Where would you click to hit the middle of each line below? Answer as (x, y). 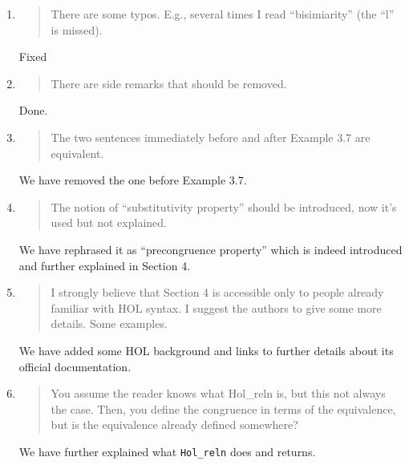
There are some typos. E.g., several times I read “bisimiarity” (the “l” (223, 14)
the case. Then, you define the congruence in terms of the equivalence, (223, 408)
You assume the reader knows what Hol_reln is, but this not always (218, 393)
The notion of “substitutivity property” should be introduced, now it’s (224, 206)
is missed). (77, 29)
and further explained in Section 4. (105, 265)
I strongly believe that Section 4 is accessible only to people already (217, 292)
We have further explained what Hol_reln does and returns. (167, 451)
